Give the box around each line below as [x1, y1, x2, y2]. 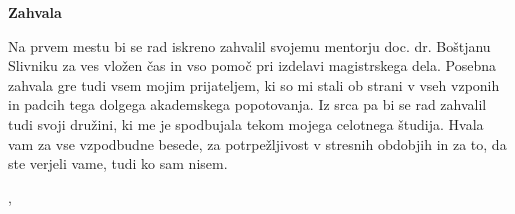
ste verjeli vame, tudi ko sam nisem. [8, 153, 228, 174]
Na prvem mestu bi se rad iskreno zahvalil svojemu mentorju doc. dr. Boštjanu [8, 35, 491, 56]
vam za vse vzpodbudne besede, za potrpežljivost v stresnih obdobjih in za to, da [8, 133, 507, 154]
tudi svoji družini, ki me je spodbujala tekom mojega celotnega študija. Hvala [8, 113, 484, 134]
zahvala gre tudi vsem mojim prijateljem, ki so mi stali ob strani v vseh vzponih [8, 74, 500, 95]
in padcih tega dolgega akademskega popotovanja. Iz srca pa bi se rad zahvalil [8, 94, 487, 115]
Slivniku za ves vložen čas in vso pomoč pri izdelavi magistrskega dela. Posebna [8, 55, 496, 76]
